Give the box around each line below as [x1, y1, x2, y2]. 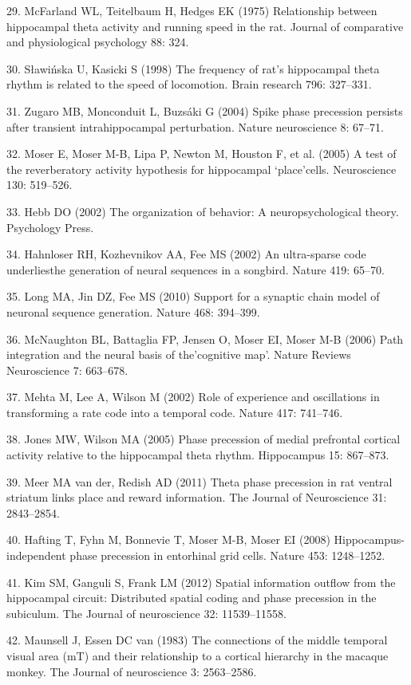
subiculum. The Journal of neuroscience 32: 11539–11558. [6, 604, 287, 621]
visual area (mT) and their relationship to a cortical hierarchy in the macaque [6, 648, 389, 663]
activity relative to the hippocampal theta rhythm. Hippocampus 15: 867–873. [6, 447, 389, 463]
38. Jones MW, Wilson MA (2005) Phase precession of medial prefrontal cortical [6, 431, 401, 447]
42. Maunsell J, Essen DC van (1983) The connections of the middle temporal [6, 632, 388, 648]
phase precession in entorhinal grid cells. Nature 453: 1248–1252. [69, 547, 385, 564]
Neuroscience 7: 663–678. [6, 361, 128, 378]
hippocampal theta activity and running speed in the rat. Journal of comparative [6, 18, 404, 34]
